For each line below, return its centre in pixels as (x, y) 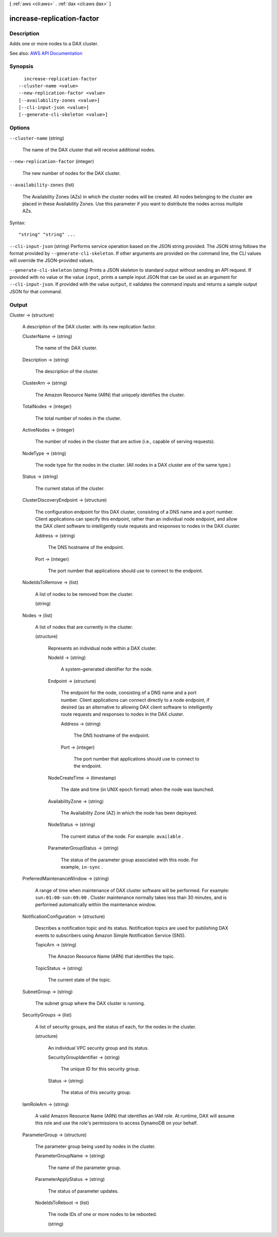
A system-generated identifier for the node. (107, 669)
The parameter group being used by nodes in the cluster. (95, 1146)
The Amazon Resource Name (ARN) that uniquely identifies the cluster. (110, 395)
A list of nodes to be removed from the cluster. (84, 594)
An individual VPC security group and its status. (98, 1048)
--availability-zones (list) (42, 185)
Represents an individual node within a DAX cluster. (102, 648)
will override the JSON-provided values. (52, 260)
